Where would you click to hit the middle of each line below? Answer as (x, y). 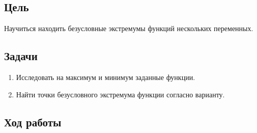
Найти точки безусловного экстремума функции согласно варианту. (120, 94)
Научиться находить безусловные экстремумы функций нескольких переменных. (129, 28)
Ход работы (33, 122)
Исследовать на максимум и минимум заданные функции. (106, 77)
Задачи (21, 56)
